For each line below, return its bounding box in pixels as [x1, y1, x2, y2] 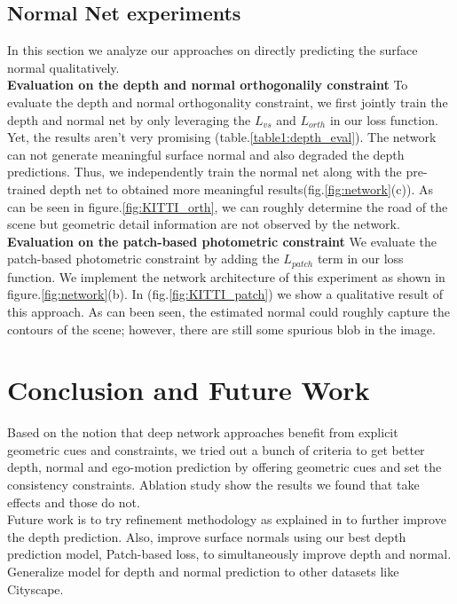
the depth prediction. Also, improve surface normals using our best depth [7, 527, 406, 545]
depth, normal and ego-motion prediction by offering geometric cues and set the [7, 458, 442, 476]
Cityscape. [7, 579, 64, 598]
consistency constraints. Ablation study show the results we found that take [7, 475, 420, 494]
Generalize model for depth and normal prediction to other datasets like [7, 562, 399, 581]
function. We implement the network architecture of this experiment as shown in [7, 267, 445, 286]
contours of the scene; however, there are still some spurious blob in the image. [7, 319, 436, 338]
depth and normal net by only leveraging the [7, 110, 251, 129]
